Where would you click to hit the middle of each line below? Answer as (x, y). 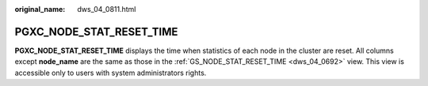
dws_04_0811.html (107, 9)
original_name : (40, 9)
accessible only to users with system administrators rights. (111, 73)
